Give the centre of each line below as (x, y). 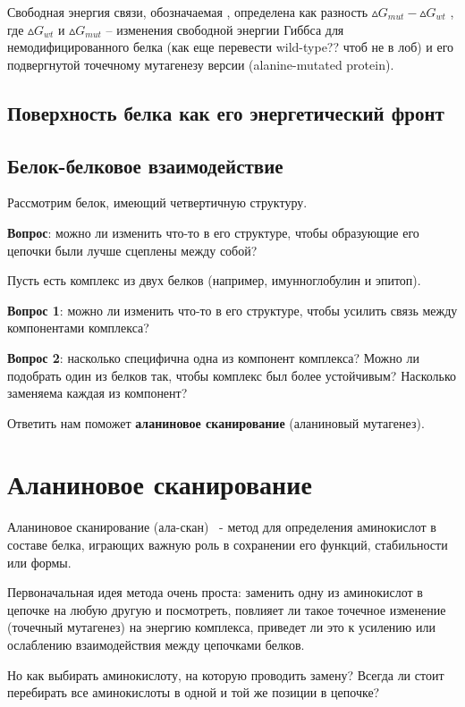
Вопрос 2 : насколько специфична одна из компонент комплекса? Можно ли (213, 357)
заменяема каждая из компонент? (97, 393)
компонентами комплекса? (78, 328)
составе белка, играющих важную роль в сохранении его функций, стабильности (228, 545)
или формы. (39, 562)
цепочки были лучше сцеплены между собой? (132, 250)
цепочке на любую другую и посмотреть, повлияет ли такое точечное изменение (227, 609)
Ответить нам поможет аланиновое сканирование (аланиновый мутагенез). (216, 422)
